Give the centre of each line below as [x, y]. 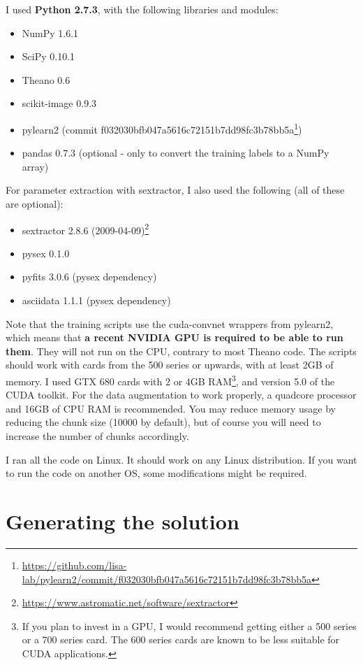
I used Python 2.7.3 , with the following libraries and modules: [142, 9]
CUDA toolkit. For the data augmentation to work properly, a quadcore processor [181, 395]
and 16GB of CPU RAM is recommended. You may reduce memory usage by [171, 408]
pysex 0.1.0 [46, 253]
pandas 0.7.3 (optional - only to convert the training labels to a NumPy [176, 153]
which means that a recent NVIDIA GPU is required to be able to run [175, 337]
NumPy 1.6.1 [50, 33]
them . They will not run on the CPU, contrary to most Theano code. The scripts [181, 351]
